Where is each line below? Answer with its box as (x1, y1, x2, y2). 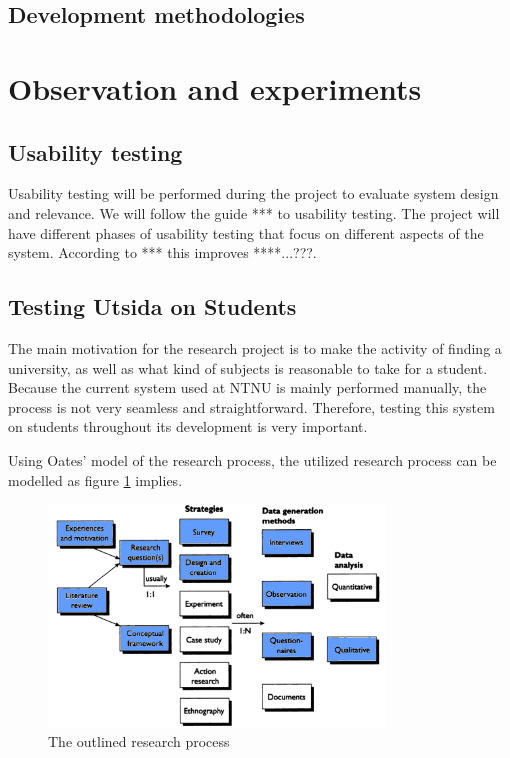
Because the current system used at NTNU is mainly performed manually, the (8, 377, 487, 398)
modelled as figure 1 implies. (8, 469, 183, 490)
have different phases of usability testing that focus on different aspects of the (8, 222, 484, 243)
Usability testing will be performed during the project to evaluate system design (8, 183, 499, 204)
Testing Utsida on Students (8, 291, 297, 322)
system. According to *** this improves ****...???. (8, 242, 317, 263)
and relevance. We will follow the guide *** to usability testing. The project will (8, 202, 500, 223)
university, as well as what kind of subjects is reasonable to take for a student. (8, 357, 488, 378)
